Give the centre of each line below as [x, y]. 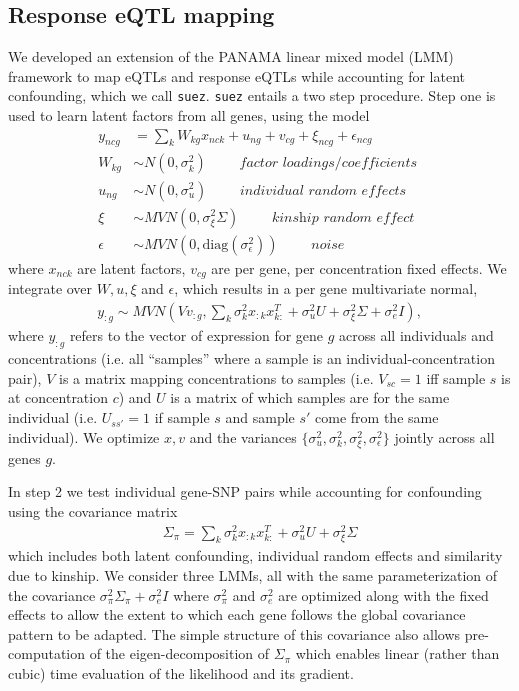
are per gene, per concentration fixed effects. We [359, 267]
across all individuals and [416, 335]
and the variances [243, 436]
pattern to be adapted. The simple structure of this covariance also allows [234, 633]
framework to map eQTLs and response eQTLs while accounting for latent [236, 75]
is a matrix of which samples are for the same [310, 397]
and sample [260, 417]
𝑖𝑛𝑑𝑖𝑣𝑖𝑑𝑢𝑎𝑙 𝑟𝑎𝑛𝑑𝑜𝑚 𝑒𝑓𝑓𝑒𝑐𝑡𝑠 [323, 190]
